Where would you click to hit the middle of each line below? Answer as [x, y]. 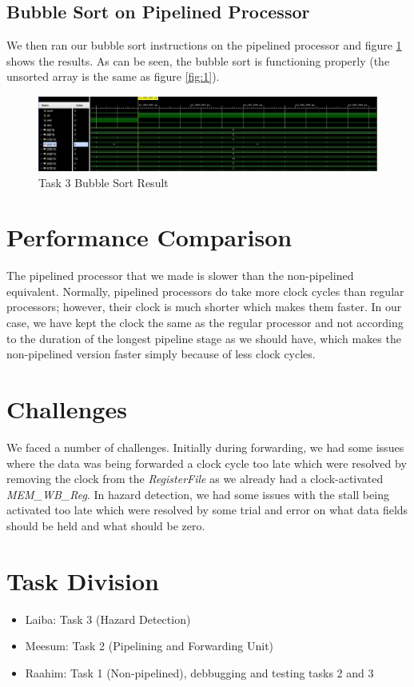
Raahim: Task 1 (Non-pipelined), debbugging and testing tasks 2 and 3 [199, 672]
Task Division [83, 580]
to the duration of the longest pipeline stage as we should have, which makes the [204, 338]
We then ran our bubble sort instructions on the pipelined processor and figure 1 [204, 45]
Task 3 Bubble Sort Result [103, 182]
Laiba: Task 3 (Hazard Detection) [108, 619]
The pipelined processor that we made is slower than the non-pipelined [180, 276]
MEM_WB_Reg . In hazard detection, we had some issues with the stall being [198, 494]
